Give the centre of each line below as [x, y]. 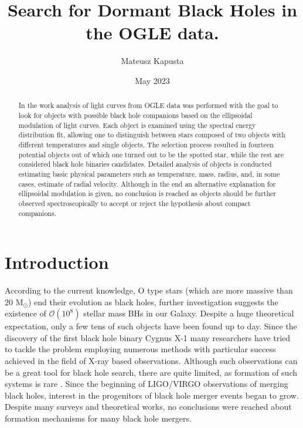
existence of [25, 313]
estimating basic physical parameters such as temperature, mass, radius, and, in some [149, 173]
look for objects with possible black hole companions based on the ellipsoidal [135, 115]
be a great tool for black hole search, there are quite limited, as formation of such [151, 372]
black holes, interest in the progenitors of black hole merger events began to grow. [152, 395]
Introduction [57, 262]
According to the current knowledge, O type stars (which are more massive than [149, 290]
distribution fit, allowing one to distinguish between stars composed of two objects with [152, 135]
